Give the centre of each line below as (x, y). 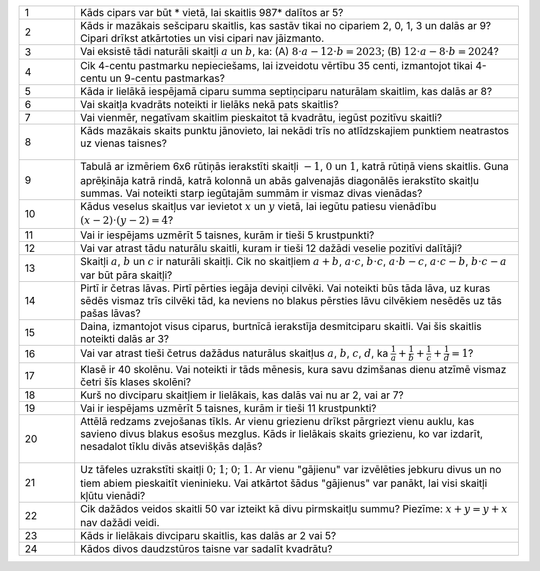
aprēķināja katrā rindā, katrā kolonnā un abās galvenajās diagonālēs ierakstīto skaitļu (280, 180)
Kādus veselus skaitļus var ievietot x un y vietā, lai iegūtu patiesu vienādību (258, 206)
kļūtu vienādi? (113, 495)
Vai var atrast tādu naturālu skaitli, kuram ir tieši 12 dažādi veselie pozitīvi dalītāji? (271, 248)
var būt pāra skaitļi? (126, 275)
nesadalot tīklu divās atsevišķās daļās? (171, 446)
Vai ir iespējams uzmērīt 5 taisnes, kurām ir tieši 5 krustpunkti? (227, 235)
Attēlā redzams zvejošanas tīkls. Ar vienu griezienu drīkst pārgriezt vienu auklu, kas (277, 421)
